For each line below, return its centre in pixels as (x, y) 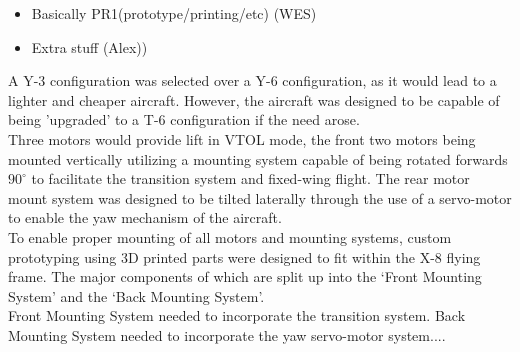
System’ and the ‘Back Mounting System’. (136, 295)
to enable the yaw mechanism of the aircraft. (145, 217)
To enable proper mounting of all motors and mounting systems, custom (230, 236)
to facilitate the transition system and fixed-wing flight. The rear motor (250, 178)
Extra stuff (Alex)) (89, 46)
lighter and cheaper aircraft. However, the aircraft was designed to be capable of (254, 99)
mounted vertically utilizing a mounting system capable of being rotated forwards (258, 158)
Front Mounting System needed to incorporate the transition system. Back (237, 315)
